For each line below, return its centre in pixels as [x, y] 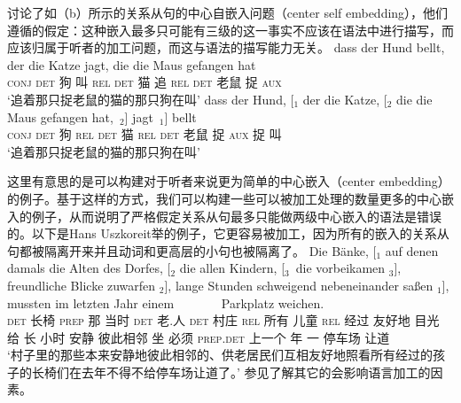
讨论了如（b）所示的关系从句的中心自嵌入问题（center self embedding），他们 [228, 12]
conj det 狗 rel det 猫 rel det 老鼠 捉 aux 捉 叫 [145, 134]
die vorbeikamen [340, 268]
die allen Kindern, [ [232, 268]
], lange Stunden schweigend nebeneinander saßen [299, 285]
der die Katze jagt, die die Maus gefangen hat [132, 64]
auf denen [412, 250]
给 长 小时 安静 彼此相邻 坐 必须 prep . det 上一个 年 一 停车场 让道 [199, 337]
